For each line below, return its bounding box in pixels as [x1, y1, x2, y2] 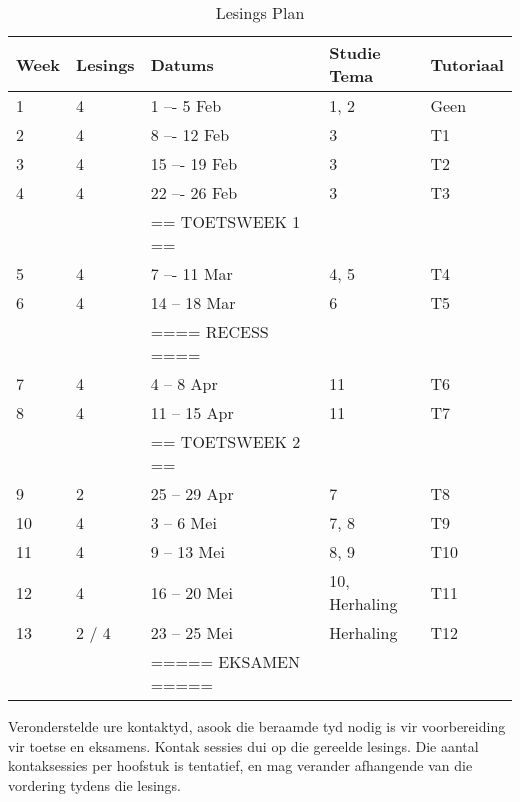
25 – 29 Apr [150, 482, 234, 505]
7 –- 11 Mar [150, 262, 233, 285]
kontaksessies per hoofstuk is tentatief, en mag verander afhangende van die [8, 755, 473, 776]
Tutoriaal [430, 52, 504, 76]
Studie [329, 41, 381, 64]
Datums [150, 52, 214, 76]
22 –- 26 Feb [150, 181, 238, 204]
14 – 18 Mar [150, 291, 236, 314]
